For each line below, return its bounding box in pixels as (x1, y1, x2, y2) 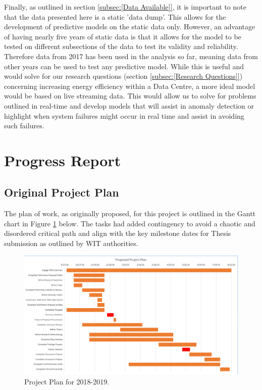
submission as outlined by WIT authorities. (4, 238, 138, 249)
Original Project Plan (4, 184, 119, 200)
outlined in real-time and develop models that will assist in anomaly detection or (4, 100, 254, 111)
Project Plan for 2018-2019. (24, 376, 110, 386)
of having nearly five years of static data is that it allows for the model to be (4, 31, 241, 41)
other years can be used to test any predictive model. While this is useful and (4, 61, 244, 71)
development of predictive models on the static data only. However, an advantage (4, 21, 255, 32)
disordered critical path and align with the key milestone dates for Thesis (4, 228, 231, 238)
